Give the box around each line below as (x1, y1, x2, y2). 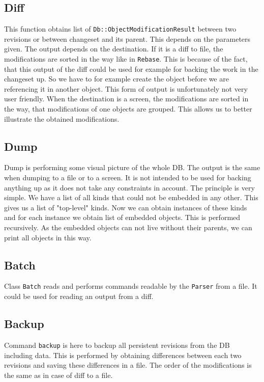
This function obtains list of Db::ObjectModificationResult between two (4, 23, 237, 34)
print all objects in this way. (4, 232, 92, 242)
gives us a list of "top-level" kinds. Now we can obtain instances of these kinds (4, 202, 247, 212)
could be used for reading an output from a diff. (4, 291, 154, 302)
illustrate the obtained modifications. (4, 113, 120, 124)
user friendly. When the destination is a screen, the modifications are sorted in (4, 93, 249, 104)
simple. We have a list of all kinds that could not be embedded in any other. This (4, 192, 258, 203)
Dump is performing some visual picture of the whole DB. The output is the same (4, 162, 260, 173)
